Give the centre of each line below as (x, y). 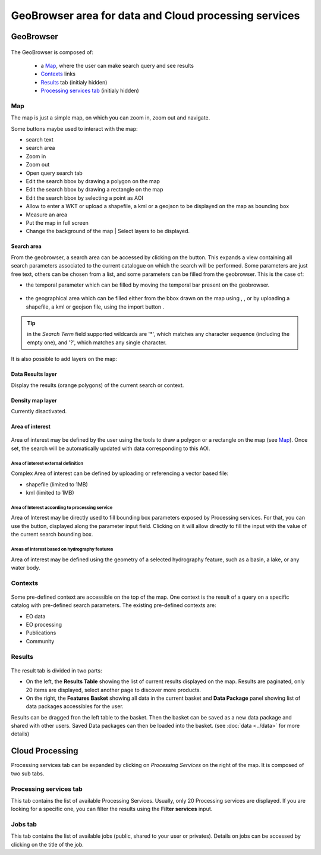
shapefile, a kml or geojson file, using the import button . (95, 307)
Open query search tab (54, 173)
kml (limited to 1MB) (50, 492)
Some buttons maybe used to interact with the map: (74, 128)
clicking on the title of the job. (48, 844)
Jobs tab (24, 825)
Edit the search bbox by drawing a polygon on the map (93, 181)
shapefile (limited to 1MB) (57, 484)
